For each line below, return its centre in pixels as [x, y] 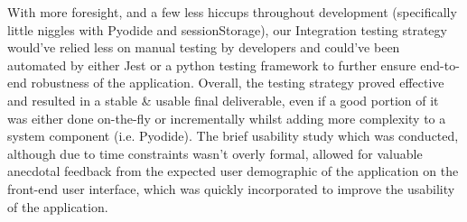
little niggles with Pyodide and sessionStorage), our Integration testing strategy [227, 29]
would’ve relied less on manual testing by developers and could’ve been [204, 47]
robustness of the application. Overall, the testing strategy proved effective [238, 83]
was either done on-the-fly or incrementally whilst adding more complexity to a [227, 118]
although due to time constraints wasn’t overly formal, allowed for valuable [215, 153]
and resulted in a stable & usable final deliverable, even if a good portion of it [223, 100]
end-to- [440, 65]
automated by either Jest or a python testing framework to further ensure [212, 65]
